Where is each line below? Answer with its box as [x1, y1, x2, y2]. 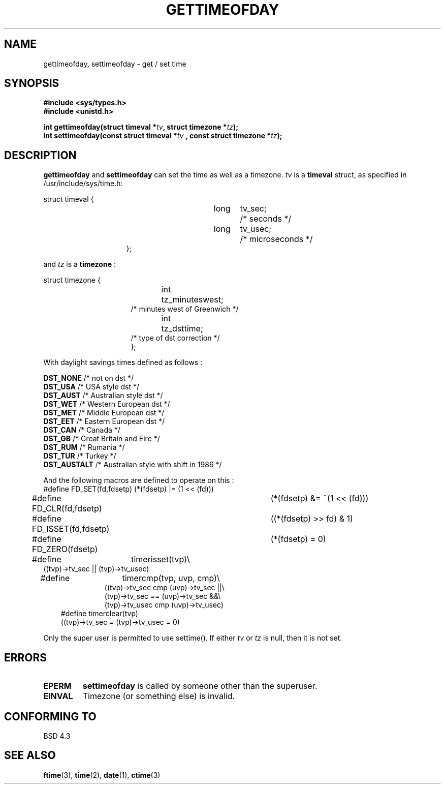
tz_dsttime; [161, 323, 203, 334]
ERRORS [4, 651, 47, 664]
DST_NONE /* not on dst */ [43, 374, 134, 383]
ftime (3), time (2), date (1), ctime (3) [43, 770, 161, 779]
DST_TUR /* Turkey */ [43, 451, 116, 461]
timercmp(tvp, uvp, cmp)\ [122, 573, 220, 584]
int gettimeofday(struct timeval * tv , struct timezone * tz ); [43, 123, 239, 132]
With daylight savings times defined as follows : [43, 358, 203, 367]
